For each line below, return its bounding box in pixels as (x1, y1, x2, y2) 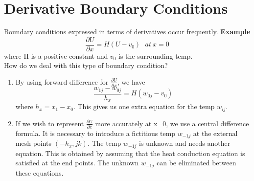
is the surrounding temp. (118, 50, 193, 61)
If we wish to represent (15, 118, 84, 128)
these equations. (15, 167, 64, 178)
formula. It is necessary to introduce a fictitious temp (15, 128, 176, 138)
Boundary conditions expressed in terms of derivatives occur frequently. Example (4, 26, 251, 37)
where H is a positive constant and (4, 50, 108, 61)
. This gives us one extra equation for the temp (73, 101, 215, 112)
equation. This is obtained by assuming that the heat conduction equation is (15, 148, 245, 158)
